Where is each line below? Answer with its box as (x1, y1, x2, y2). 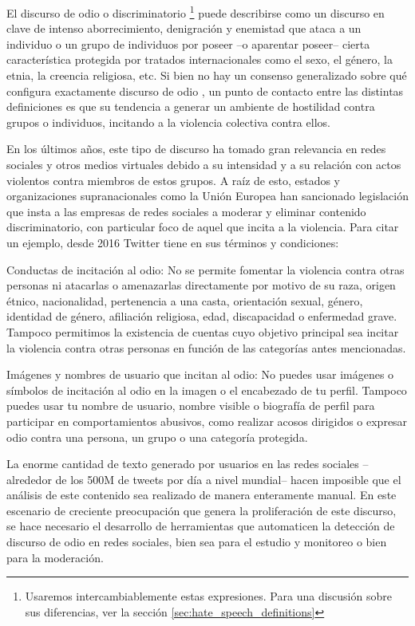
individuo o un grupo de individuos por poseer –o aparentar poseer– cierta (6, 35, 370, 52)
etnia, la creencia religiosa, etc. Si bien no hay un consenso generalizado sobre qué (6, 67, 407, 84)
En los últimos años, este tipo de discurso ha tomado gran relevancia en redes (6, 140, 386, 157)
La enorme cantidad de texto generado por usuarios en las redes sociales (6, 455, 359, 472)
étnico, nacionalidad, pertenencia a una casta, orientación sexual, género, (6, 292, 363, 309)
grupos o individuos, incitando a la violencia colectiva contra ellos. (6, 113, 330, 130)
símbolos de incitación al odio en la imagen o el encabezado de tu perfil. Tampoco (6, 381, 407, 398)
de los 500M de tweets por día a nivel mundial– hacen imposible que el (55, 470, 401, 487)
